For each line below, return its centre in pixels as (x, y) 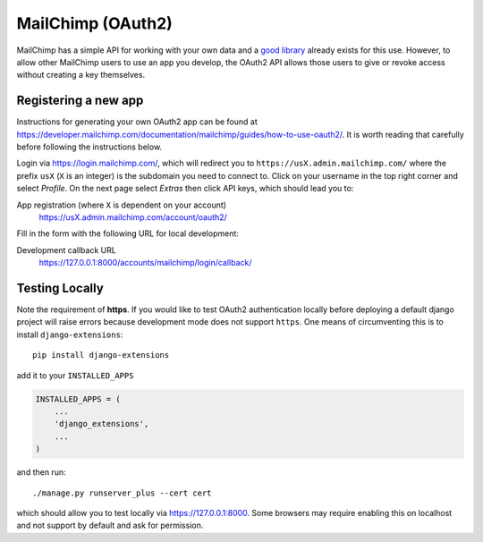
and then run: (41, 472)
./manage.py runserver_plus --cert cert (122, 493)
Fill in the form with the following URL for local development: (127, 233)
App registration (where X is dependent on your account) (122, 205)
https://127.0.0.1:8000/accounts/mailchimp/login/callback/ (145, 263)
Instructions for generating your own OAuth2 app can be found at (137, 122)
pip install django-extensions (101, 355)
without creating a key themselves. (81, 75)
